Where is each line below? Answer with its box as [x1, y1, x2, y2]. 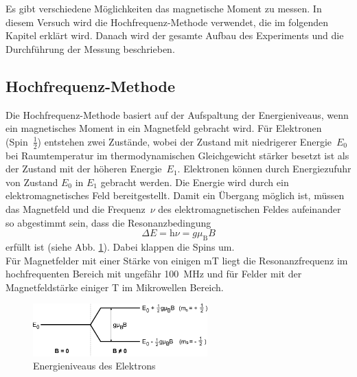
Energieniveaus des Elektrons [33, 358, 156, 373]
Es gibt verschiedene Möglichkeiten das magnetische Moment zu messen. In [5, 1, 322, 15]
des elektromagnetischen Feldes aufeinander [158, 201, 341, 216]
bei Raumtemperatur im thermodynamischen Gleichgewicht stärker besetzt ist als [5, 148, 349, 162]
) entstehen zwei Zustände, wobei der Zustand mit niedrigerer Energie [37, 134, 332, 148]
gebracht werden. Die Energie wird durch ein [100, 174, 289, 189]
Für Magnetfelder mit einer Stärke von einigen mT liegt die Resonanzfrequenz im [5, 253, 348, 267]
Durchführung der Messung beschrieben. [5, 41, 175, 56]
